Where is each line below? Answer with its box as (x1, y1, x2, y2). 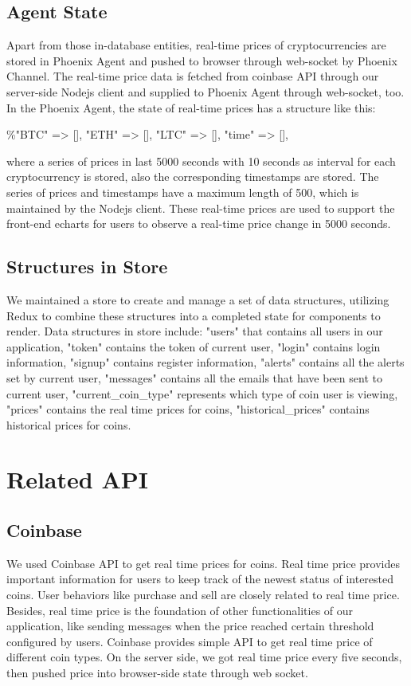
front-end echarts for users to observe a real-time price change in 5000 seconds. (6, 215, 391, 232)
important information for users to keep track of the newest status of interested (6, 570, 394, 587)
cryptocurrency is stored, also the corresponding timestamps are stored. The (6, 168, 379, 185)
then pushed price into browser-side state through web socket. (6, 664, 308, 681)
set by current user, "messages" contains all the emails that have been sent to (6, 369, 382, 386)
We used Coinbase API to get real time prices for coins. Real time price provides (6, 555, 401, 571)
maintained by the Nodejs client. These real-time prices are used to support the (6, 199, 395, 216)
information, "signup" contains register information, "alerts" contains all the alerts (6, 354, 405, 370)
